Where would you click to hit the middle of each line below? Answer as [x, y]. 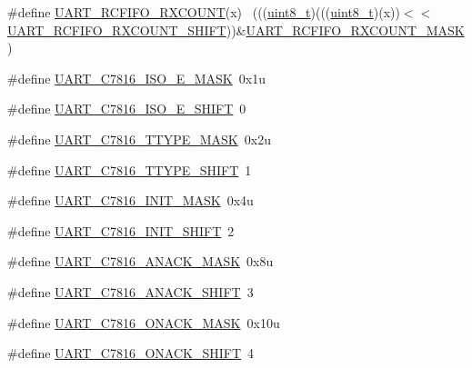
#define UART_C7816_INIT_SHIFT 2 [121, 230]
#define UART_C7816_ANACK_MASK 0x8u [141, 261]
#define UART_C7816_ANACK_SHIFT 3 [131, 291]
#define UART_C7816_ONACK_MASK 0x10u [144, 322]
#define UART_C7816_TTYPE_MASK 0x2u [139, 139]
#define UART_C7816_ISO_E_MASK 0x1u [136, 78]
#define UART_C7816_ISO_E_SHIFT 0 [127, 109]
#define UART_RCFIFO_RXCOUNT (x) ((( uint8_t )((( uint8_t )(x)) [204, 12]
